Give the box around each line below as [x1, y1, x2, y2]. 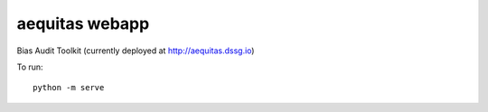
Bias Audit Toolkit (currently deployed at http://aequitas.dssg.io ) [16, 45, 255, 56]
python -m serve [33, 82, 105, 93]
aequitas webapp [16, 14, 150, 33]
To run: [16, 61, 44, 72]
